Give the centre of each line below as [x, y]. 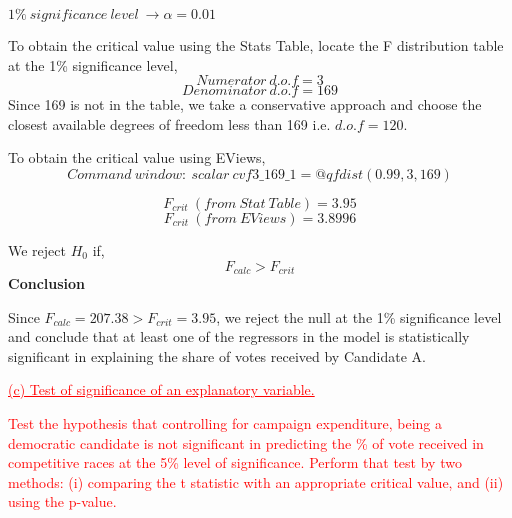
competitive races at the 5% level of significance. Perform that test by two [235, 462]
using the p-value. [62, 501]
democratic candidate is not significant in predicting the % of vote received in [246, 442]
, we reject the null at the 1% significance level [359, 316]
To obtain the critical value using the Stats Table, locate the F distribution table [256, 45]
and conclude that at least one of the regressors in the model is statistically [239, 336]
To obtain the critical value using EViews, [137, 157]
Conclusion [47, 283]
